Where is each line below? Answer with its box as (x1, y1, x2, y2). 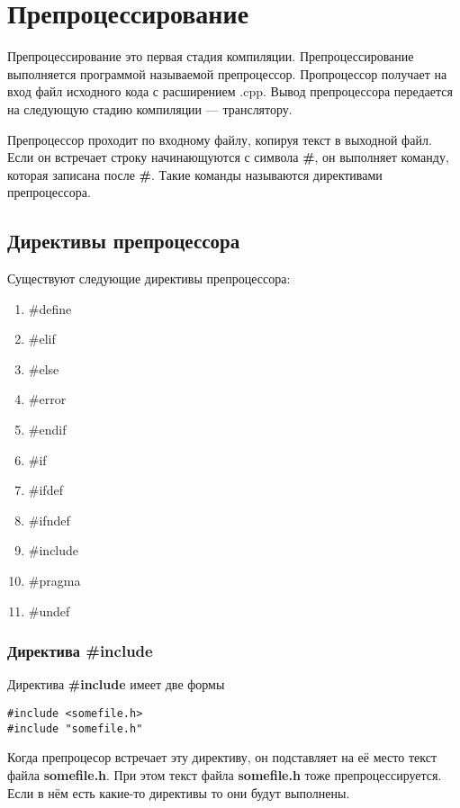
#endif (28, 420, 67, 439)
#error (28, 390, 67, 408)
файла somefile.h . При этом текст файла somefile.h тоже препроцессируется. (7, 765, 442, 784)
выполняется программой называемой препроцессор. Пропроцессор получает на (7, 64, 447, 83)
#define (28, 299, 72, 318)
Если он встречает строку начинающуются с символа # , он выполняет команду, (7, 148, 449, 166)
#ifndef (28, 510, 70, 529)
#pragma (28, 571, 81, 590)
